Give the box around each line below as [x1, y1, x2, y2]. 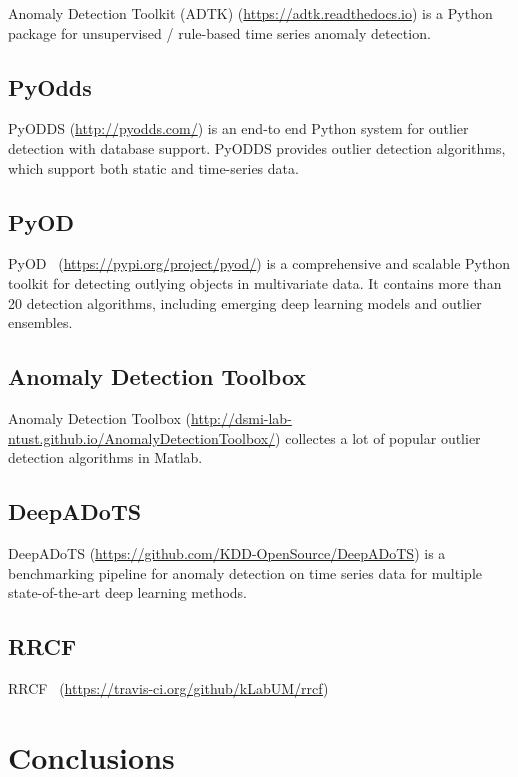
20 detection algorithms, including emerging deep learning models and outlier [8, 292, 482, 313]
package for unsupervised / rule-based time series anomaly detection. [8, 22, 431, 43]
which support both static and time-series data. [8, 157, 299, 178]
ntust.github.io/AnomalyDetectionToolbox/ [8, 427, 276, 448]
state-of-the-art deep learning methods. [8, 582, 248, 603]
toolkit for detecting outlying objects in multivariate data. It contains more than [8, 272, 502, 293]
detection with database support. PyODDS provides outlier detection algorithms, [8, 137, 506, 158]
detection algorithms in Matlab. [8, 447, 203, 468]
